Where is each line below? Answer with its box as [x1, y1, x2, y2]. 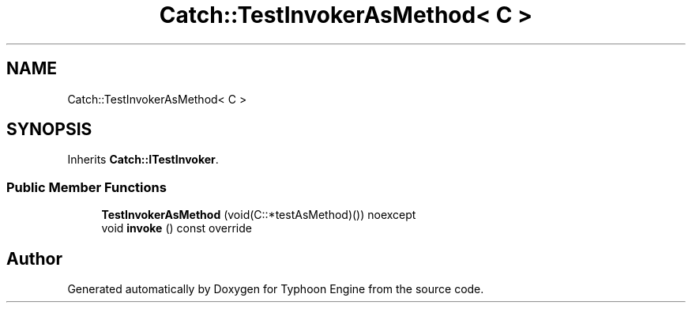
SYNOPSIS [6, 119, 92, 140]
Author [6, 248, 62, 269]
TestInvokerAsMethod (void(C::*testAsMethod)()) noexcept [101, 208, 416, 222]
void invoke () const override [101, 221, 252, 236]
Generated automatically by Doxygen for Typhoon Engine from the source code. [67, 282, 484, 296]
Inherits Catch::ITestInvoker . [67, 153, 219, 167]
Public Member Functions [6, 179, 167, 195]
